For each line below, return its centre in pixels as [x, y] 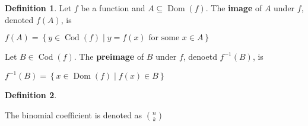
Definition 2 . [31, 95]
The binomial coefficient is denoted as [74, 114]
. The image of [234, 8]
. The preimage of [109, 56]
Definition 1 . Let [38, 8]
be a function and [113, 8]
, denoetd [200, 56]
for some [164, 38]
